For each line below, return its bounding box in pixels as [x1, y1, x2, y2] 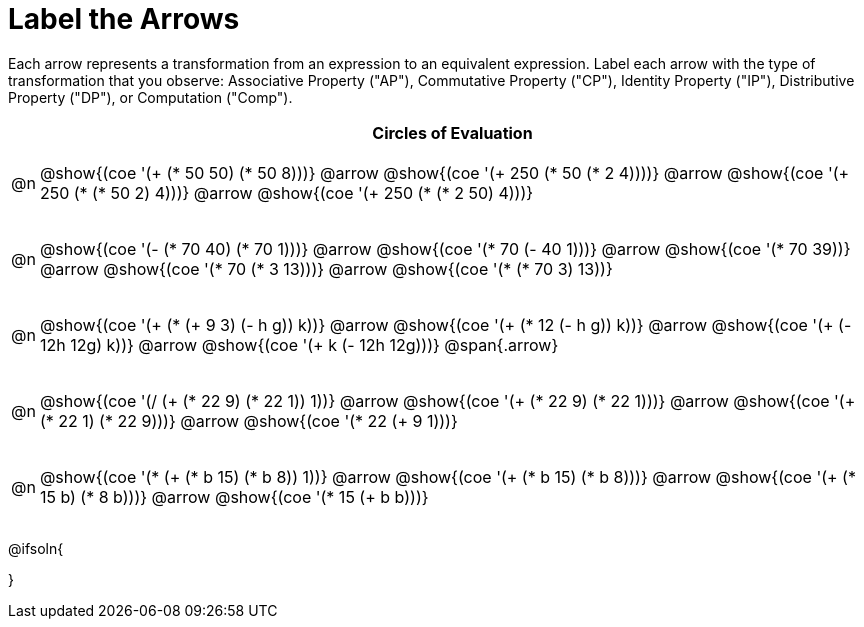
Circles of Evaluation [372, 122, 533, 143]
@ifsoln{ [8, 539, 64, 557]
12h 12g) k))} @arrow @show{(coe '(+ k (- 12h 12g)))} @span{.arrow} [39, 334, 559, 355]
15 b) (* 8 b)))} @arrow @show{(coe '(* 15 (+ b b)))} [39, 486, 429, 507]
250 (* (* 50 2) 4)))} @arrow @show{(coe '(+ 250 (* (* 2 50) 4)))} [39, 182, 534, 203]
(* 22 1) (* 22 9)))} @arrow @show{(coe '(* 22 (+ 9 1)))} [39, 410, 458, 431]
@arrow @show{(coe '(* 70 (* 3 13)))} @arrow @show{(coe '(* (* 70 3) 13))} [39, 258, 613, 279]
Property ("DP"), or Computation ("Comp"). [8, 88, 293, 106]
